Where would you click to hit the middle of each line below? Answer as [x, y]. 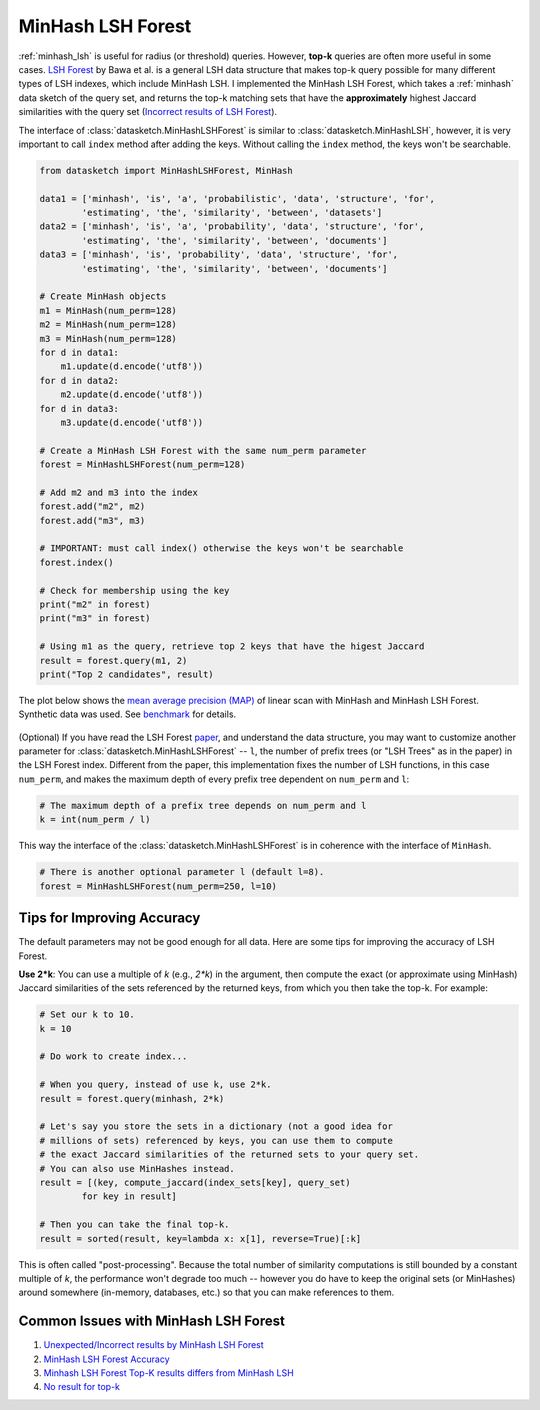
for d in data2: [79, 380]
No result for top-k [81, 1387]
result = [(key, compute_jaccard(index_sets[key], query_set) [195, 1182]
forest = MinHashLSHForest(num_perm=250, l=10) [158, 886]
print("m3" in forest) [95, 618]
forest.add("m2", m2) [92, 506]
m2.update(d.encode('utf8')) [132, 394]
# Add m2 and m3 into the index [119, 492]
